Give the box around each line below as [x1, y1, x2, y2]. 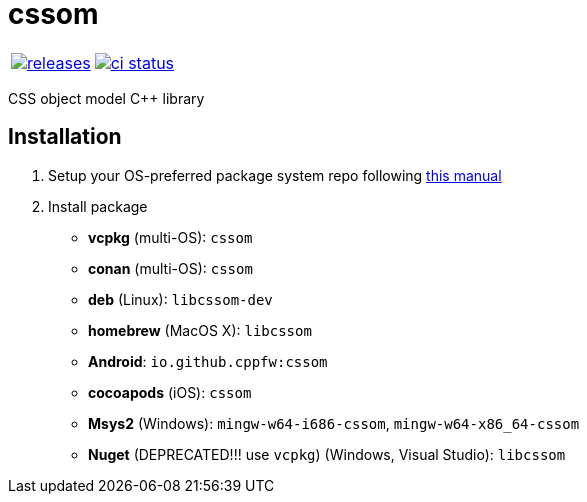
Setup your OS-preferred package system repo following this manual [48, 166, 502, 184]
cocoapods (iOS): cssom [88, 383, 252, 401]
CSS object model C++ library [8, 89, 205, 107]
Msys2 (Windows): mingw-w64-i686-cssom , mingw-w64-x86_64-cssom [88, 414, 580, 432]
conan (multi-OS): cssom [88, 259, 253, 277]
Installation [8, 124, 122, 150]
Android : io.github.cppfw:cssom [88, 352, 328, 370]
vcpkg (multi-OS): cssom [88, 228, 253, 246]
